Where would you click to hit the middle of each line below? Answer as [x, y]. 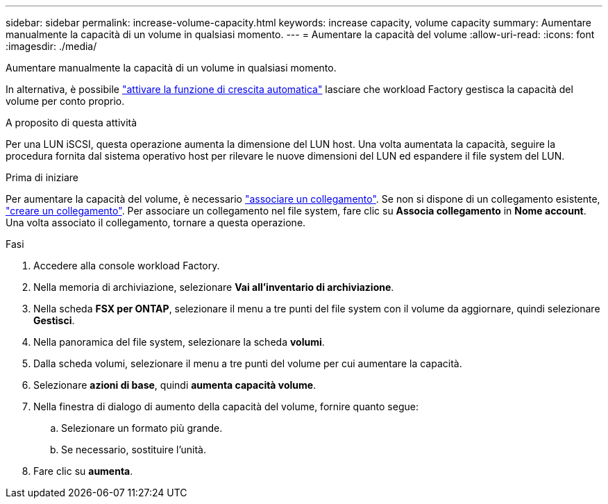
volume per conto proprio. [65, 101]
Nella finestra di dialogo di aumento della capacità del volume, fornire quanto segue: [226, 406]
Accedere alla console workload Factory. [127, 266]
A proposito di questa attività [71, 123]
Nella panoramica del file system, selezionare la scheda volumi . [179, 342]
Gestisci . [54, 320]
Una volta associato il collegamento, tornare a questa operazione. [156, 222]
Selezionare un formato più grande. [142, 428]
